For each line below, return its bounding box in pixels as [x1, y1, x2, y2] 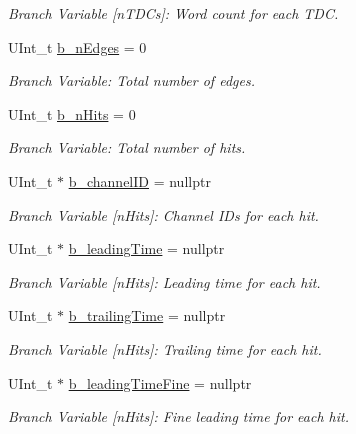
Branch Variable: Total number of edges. [8, 70, 255, 91]
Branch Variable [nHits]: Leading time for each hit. [8, 271, 321, 292]
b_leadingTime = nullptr [68, 238, 225, 259]
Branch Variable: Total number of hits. [8, 137, 246, 158]
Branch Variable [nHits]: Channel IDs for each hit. [8, 204, 319, 225]
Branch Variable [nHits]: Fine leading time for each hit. [8, 406, 349, 427]
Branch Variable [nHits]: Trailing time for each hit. [8, 338, 322, 359]
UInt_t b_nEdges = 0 [8, 36, 147, 57]
